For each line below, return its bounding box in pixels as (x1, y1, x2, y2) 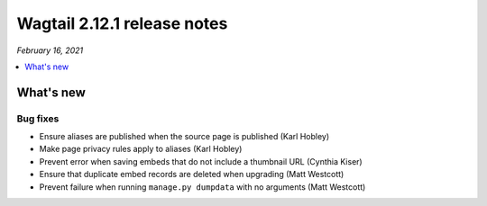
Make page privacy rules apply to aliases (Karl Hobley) (39, 144, 243, 155)
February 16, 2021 (16, 45, 84, 56)
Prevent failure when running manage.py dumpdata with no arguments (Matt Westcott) (39, 181, 366, 193)
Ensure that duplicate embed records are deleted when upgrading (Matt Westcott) (39, 169, 345, 180)
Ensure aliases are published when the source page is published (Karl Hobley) (39, 131, 330, 142)
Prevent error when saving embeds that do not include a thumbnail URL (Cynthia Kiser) (39, 156, 363, 166)
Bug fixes (16, 112, 60, 125)
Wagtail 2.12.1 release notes (16, 13, 228, 33)
